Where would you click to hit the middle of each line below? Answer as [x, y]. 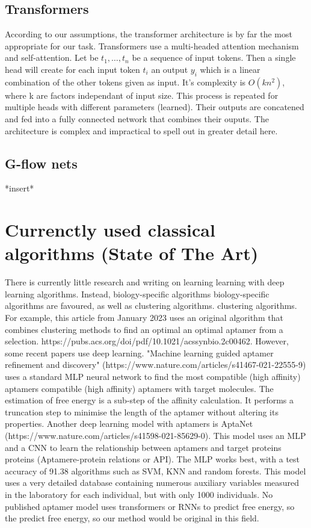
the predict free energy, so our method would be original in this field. [132, 518]
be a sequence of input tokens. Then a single [214, 57]
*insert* [20, 188]
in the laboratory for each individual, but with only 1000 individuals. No [139, 494]
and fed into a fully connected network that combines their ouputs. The [137, 118]
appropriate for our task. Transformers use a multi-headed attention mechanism [152, 45]
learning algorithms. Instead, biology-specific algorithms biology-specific [137, 294]
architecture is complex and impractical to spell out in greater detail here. [141, 130]
